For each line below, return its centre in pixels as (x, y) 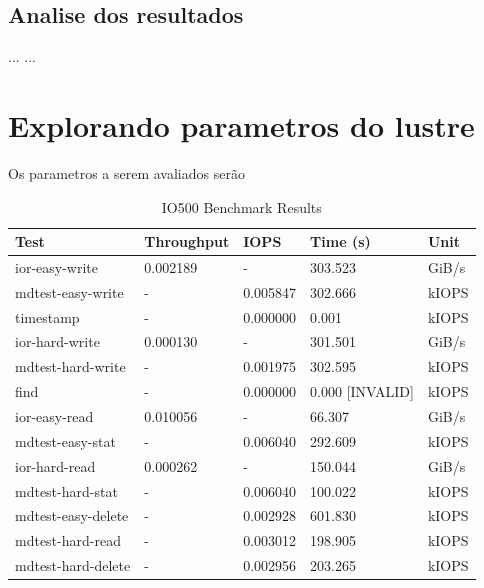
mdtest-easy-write (69, 291)
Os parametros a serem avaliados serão (126, 172)
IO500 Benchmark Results (241, 206)
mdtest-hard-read (68, 540)
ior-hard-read (55, 465)
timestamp (47, 316)
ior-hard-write (57, 341)
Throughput (187, 241)
